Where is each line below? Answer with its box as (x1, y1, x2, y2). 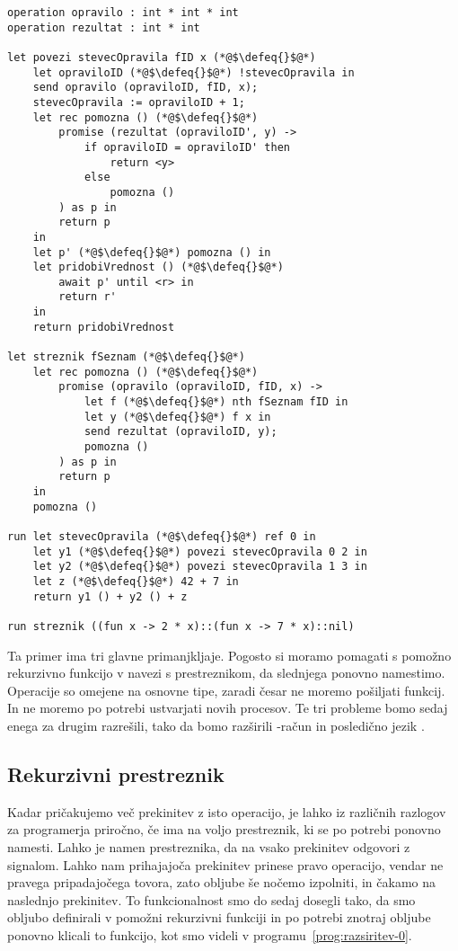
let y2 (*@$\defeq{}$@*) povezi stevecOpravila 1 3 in (32, 560, 367, 573)
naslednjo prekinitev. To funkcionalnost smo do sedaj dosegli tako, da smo (7, 890, 416, 909)
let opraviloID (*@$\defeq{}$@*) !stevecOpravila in (32, 66, 355, 79)
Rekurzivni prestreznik (7, 760, 225, 787)
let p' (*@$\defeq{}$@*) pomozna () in (32, 245, 271, 259)
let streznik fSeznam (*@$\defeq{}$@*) (7, 351, 245, 364)
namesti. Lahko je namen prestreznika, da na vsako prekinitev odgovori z (7, 837, 410, 856)
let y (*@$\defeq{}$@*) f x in (84, 410, 271, 423)
